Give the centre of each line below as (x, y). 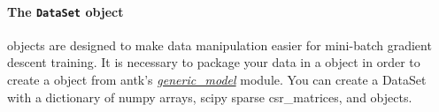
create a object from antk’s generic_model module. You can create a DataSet (217, 80)
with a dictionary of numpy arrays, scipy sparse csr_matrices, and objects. (210, 97)
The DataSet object (65, 11)
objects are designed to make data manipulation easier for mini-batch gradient (219, 45)
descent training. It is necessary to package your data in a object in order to (214, 62)
